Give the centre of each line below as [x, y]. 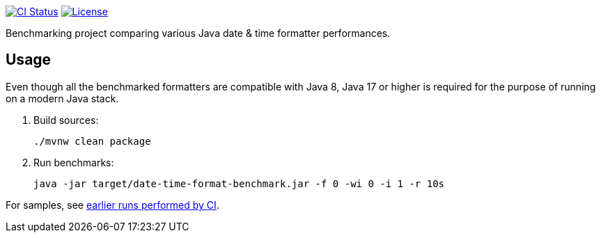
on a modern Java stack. [62, 98]
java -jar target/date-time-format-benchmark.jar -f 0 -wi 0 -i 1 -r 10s [239, 183]
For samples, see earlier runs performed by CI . [112, 205]
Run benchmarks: [74, 162]
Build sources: [66, 120]
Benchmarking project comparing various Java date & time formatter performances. [198, 33]
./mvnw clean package [92, 141]
